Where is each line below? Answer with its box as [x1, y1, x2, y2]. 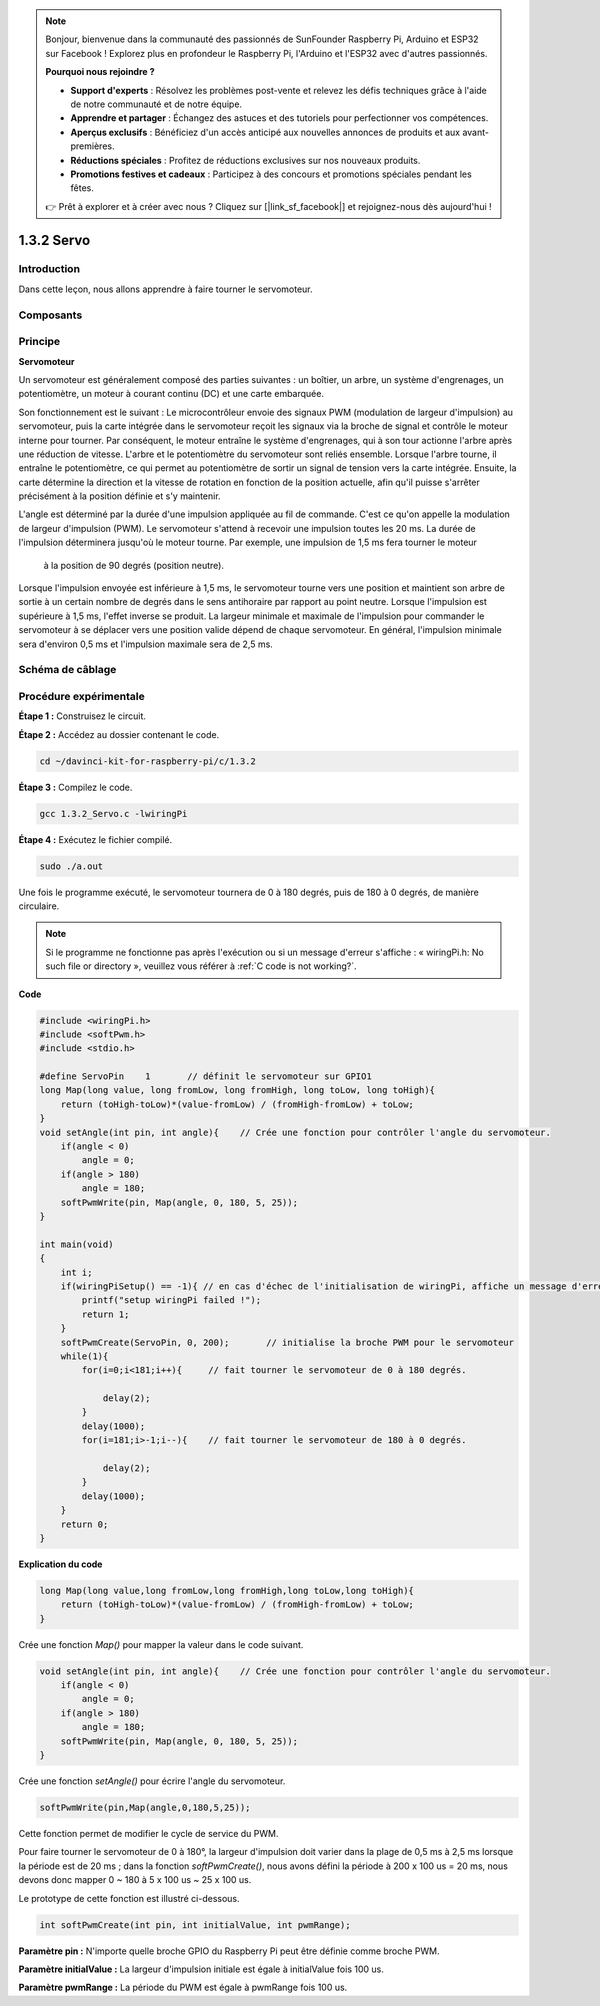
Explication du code [18, 1558, 103, 1570]
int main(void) [39, 1238, 114, 1250]
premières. [70, 140, 115, 152]
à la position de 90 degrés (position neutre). [43, 559, 225, 571]
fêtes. [70, 182, 94, 194]
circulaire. [18, 900, 60, 912]
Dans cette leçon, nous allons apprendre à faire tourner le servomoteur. [18, 283, 314, 295]
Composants [18, 308, 83, 322]
